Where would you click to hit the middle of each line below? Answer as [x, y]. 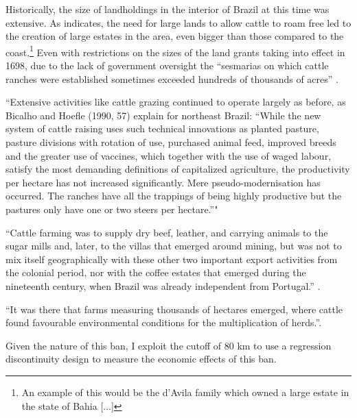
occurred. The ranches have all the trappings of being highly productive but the [174, 196]
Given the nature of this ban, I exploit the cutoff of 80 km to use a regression [169, 345]
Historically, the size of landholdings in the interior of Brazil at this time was [168, 9]
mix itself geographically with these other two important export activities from [172, 259]
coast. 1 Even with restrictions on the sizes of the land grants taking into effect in [175, 51]
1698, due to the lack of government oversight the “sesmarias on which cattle [167, 65]
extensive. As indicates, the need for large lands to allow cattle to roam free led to [178, 22]
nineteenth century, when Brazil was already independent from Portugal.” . [163, 285]
